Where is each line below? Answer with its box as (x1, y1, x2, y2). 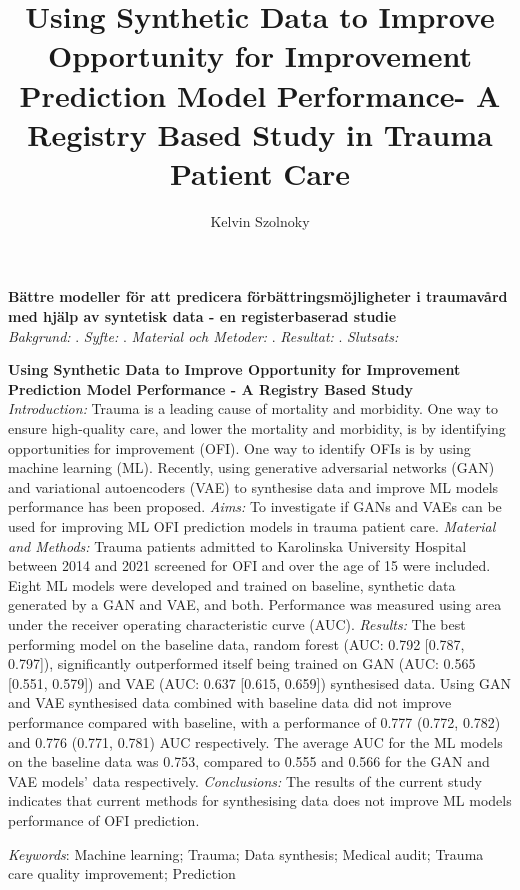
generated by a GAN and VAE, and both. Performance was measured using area (8, 594, 502, 615)
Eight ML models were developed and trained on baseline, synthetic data (8, 574, 456, 595)
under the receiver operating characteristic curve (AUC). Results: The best (8, 613, 466, 634)
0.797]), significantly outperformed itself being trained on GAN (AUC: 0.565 (8, 653, 476, 674)
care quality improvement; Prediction (8, 863, 236, 884)
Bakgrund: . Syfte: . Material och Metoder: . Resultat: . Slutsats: (8, 325, 399, 346)
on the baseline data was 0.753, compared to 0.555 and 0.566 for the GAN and (8, 751, 490, 772)
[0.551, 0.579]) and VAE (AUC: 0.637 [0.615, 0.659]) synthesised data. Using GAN (8, 672, 512, 693)
